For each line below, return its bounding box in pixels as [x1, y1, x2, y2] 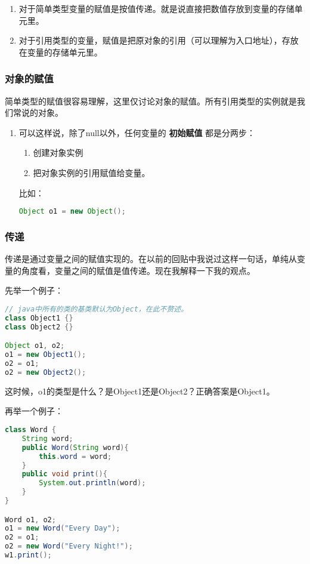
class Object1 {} [5, 313, 73, 322]
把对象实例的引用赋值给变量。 [33, 166, 150, 178]
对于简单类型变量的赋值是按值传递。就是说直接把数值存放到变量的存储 [18, 2, 294, 14]
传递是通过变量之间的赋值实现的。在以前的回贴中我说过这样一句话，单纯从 [5, 252, 297, 265]
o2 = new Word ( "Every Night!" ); [5, 542, 133, 551]
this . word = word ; [39, 452, 112, 461]
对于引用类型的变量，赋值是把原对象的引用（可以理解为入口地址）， [18, 34, 282, 47]
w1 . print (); [5, 551, 52, 560]
